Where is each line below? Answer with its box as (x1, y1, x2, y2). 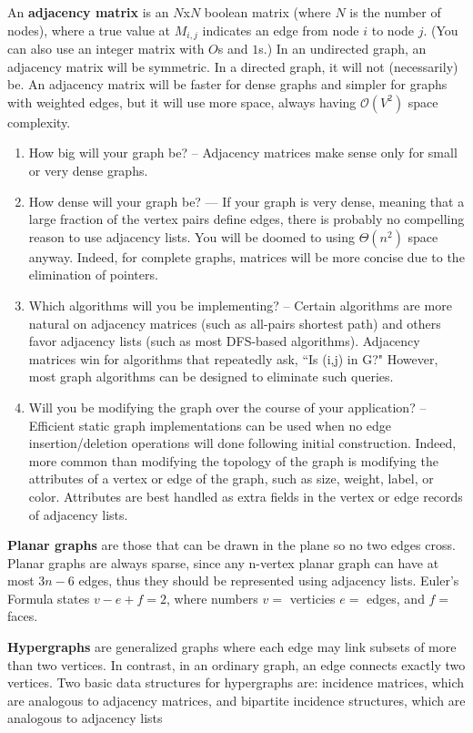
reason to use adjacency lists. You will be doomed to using (28, 227, 355, 246)
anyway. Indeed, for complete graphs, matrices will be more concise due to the (28, 247, 465, 266)
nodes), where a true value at (7, 20, 171, 39)
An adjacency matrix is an (7, 3, 169, 21)
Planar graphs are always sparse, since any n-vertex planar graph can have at (7, 553, 439, 572)
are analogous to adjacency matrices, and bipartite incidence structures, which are (7, 690, 466, 709)
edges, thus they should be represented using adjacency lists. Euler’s (78, 571, 459, 590)
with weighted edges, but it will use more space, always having (7, 92, 357, 111)
